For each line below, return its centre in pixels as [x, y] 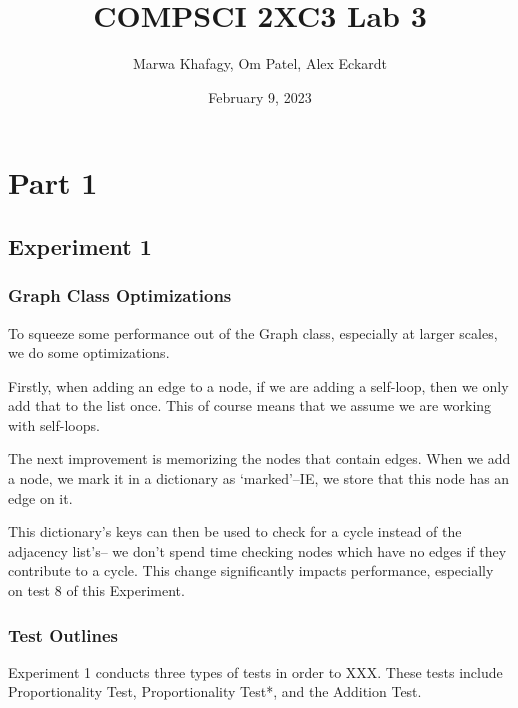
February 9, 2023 [260, 96]
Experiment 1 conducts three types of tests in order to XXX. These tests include [255, 671]
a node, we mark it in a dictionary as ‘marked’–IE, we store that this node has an [259, 478]
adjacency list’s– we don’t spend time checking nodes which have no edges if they [257, 550]
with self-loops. [54, 424]
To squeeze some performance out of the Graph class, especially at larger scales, [253, 332]
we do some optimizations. [89, 352]
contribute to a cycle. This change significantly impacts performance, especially [251, 570]
